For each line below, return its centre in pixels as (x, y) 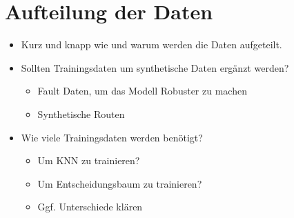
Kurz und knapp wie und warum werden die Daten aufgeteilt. (151, 44)
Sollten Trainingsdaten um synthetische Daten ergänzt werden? (155, 67)
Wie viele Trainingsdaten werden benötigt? (112, 137)
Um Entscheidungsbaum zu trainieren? (120, 183)
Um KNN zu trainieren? (89, 160)
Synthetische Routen (81, 113)
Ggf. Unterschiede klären (90, 207)
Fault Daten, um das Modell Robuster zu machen (142, 91)
